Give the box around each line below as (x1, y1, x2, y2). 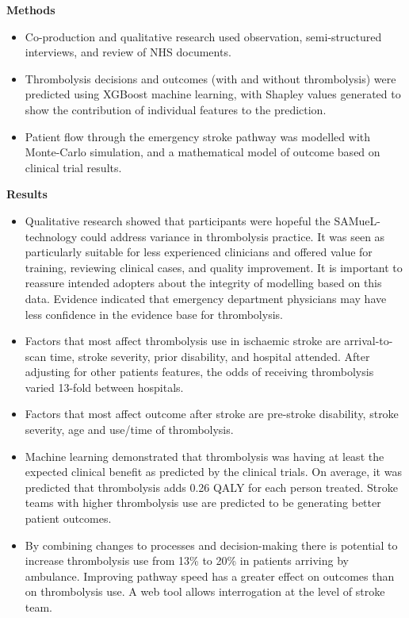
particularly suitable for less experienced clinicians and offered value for (25, 244, 373, 260)
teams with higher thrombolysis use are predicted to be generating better (25, 494, 381, 511)
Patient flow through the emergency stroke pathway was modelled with (25, 128, 371, 144)
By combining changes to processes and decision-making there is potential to (25, 536, 398, 553)
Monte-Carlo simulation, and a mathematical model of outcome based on (25, 144, 380, 160)
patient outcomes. (25, 510, 112, 527)
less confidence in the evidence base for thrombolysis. (25, 305, 283, 322)
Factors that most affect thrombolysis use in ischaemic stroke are (25, 332, 341, 349)
